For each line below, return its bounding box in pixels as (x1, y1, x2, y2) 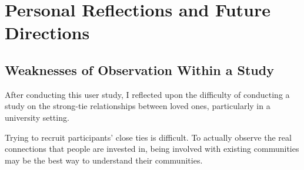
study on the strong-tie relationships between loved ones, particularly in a (5, 100, 270, 112)
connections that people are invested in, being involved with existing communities (5, 142, 299, 155)
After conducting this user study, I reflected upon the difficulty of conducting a (5, 88, 290, 100)
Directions (5, 21, 90, 45)
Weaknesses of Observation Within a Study (5, 60, 274, 79)
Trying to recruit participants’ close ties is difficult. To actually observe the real (5, 131, 292, 143)
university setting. (5, 111, 69, 123)
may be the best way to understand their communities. (5, 154, 203, 166)
